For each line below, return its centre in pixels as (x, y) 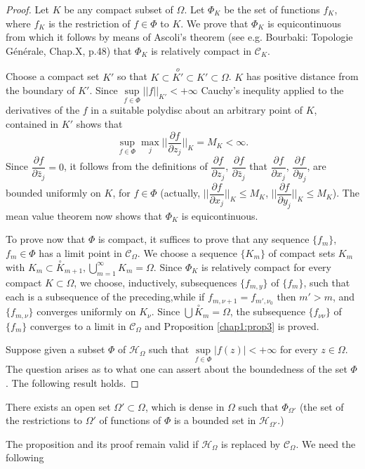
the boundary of (40, 90)
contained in (32, 124)
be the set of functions (272, 9)
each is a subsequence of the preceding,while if (105, 297)
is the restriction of (89, 23)
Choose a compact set (53, 76)
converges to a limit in (78, 325)
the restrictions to (44, 420)
